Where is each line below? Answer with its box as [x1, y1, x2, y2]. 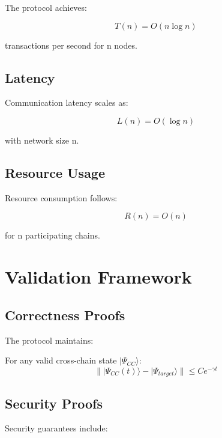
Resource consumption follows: [5, 191, 118, 204]
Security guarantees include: [5, 422, 108, 434]
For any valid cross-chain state [5, 354, 117, 367]
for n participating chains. [5, 229, 100, 242]
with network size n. [5, 133, 79, 146]
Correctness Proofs [5, 305, 125, 324]
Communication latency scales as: [5, 96, 128, 109]
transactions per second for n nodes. [5, 38, 137, 51]
